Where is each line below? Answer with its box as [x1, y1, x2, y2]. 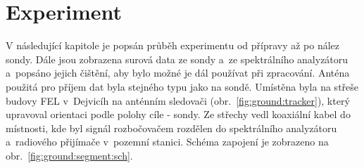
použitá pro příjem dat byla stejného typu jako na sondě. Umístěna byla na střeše [6, 79, 359, 93]
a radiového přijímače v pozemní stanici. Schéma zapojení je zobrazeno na [6, 134, 329, 149]
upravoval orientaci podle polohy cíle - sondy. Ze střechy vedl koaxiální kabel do [6, 107, 351, 122]
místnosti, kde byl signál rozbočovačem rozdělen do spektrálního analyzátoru [6, 120, 337, 135]
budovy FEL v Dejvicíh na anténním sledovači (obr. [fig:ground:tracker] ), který [6, 93, 350, 108]
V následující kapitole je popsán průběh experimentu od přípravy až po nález [6, 38, 340, 53]
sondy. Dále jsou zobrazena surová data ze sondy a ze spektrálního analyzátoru [6, 51, 349, 66]
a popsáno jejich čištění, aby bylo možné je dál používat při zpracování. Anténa [6, 65, 350, 80]
